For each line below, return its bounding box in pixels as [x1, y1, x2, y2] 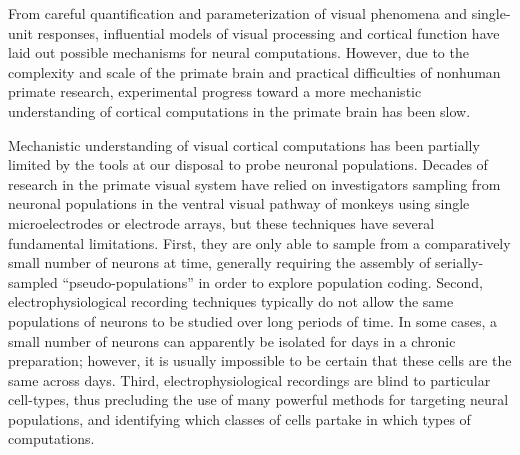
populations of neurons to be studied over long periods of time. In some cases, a [8, 310, 498, 331]
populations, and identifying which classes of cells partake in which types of [8, 408, 471, 429]
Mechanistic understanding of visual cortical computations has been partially [8, 134, 480, 155]
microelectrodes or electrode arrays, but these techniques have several [8, 212, 435, 233]
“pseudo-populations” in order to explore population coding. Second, [62, 271, 483, 292]
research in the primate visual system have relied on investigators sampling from [8, 173, 501, 194]
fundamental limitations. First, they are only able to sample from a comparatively [8, 232, 511, 253]
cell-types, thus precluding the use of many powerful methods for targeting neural [8, 389, 509, 410]
